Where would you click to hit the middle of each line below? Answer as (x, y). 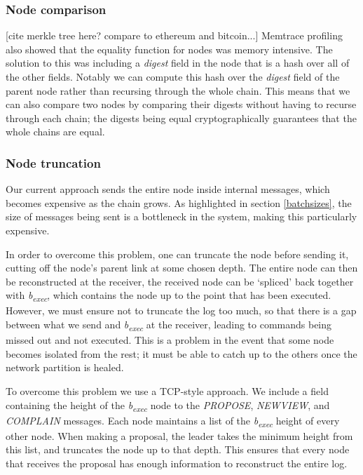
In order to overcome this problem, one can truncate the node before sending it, (177, 254)
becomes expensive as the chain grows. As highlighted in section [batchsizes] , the (179, 202)
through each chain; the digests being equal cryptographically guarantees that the (181, 118)
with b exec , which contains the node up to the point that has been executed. (169, 296)
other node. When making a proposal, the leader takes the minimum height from (179, 435)
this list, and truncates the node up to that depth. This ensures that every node (178, 449)
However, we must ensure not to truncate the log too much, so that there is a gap (181, 310)
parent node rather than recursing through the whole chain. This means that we (178, 90)
